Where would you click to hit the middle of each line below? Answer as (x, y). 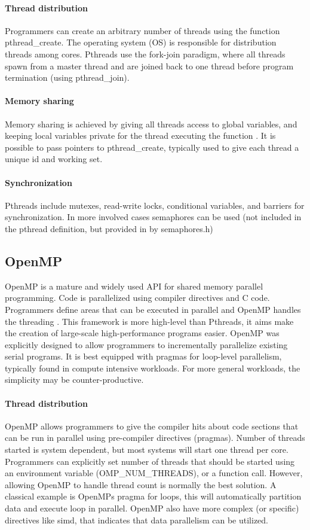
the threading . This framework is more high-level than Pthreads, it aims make (149, 321)
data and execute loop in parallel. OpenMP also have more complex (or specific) (152, 508)
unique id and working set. (54, 159)
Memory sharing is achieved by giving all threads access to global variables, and (151, 124)
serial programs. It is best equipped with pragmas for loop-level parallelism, (143, 356)
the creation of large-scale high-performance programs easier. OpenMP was (142, 333)
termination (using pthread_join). (67, 77)
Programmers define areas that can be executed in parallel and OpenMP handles (153, 309)
